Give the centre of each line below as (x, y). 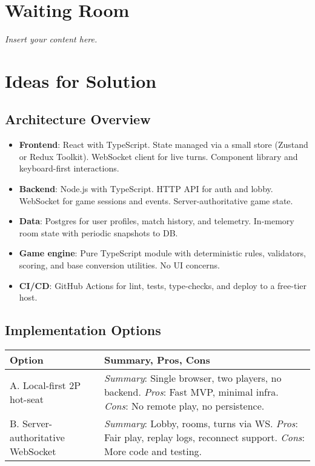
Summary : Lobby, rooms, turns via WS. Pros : (201, 424)
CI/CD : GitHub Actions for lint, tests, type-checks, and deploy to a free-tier (163, 285)
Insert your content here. (51, 39)
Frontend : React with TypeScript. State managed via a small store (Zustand (164, 145)
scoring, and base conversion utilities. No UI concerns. (119, 265)
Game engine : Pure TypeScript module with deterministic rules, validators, (162, 253)
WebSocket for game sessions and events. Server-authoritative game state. (156, 200)
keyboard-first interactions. (69, 168)
